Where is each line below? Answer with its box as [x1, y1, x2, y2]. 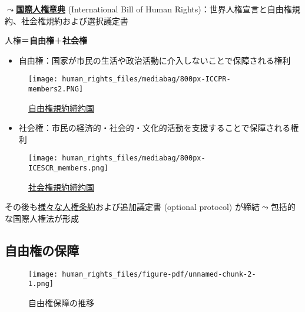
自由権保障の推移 [28, 297, 94, 309]
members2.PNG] [28, 85, 84, 94]
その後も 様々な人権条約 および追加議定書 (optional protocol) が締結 [5, 201, 260, 213]
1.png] [28, 280, 54, 288]
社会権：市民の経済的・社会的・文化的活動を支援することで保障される [18, 121, 291, 134]
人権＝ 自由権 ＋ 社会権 [5, 34, 87, 47]
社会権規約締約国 [28, 180, 94, 193]
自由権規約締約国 [28, 101, 94, 114]
